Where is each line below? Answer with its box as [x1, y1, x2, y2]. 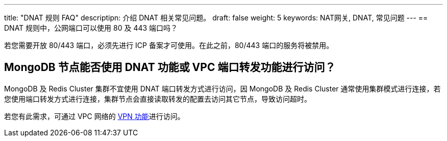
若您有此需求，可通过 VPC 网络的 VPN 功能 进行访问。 [4, 111, 185, 121]
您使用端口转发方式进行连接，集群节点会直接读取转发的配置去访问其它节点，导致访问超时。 [4, 94, 311, 103]
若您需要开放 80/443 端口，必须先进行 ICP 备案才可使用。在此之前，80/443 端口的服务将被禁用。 [4, 41, 334, 50]
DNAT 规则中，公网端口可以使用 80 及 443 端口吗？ [4, 24, 178, 32]
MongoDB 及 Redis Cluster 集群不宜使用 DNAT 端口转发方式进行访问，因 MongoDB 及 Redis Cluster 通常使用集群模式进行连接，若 [4, 84, 441, 93]
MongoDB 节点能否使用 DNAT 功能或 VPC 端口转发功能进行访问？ [4, 61, 336, 74]
